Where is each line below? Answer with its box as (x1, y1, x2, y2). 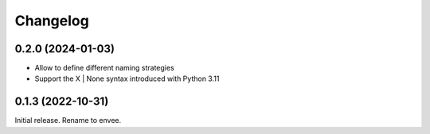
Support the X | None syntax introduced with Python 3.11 (34, 74, 220, 83)
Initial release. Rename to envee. (14, 116, 122, 125)
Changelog (14, 12, 89, 29)
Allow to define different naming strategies (34, 63, 174, 73)
